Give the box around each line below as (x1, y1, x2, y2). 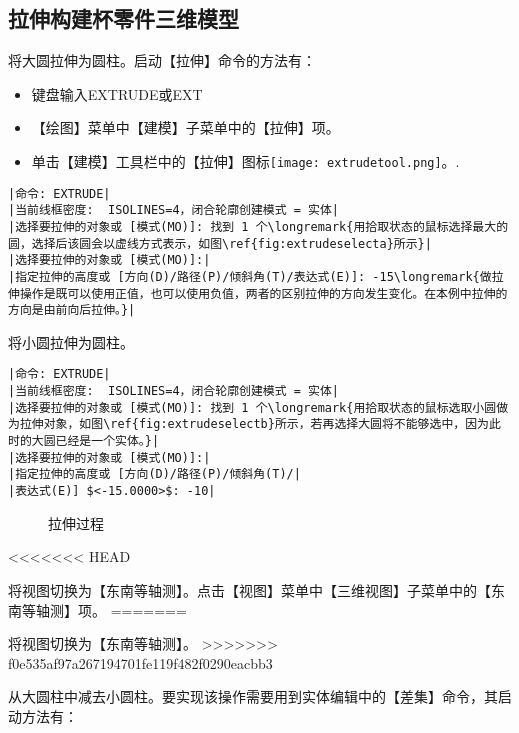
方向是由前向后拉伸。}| (8, 303, 136, 318)
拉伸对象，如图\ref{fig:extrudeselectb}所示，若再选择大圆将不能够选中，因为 (19, 417, 489, 432)
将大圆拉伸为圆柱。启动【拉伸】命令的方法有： (8, 50, 316, 71)
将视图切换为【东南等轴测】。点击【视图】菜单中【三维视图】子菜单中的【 (8, 579, 491, 600)
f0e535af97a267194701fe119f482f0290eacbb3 (8, 652, 273, 673)
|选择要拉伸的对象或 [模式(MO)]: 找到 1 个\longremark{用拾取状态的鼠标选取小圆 (8, 400, 497, 415)
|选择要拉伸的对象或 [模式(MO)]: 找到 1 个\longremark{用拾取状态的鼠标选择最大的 (8, 219, 509, 234)
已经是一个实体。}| (55, 434, 160, 449)
